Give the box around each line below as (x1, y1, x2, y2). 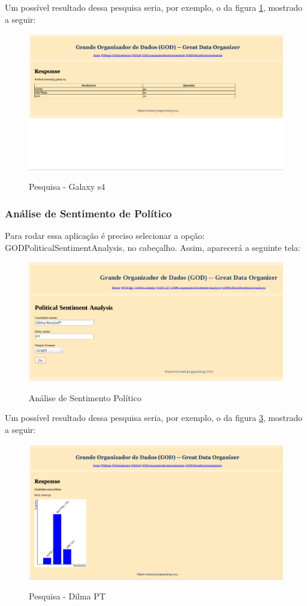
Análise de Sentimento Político (29, 391, 142, 404)
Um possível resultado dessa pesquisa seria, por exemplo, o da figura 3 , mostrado (5, 411, 303, 424)
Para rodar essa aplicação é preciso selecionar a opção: (5, 229, 205, 241)
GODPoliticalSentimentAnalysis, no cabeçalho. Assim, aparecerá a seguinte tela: (5, 241, 300, 253)
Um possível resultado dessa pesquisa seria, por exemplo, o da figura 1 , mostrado (5, 1, 303, 13)
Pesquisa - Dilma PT (29, 590, 106, 602)
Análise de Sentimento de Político (5, 205, 172, 220)
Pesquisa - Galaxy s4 (29, 180, 106, 193)
